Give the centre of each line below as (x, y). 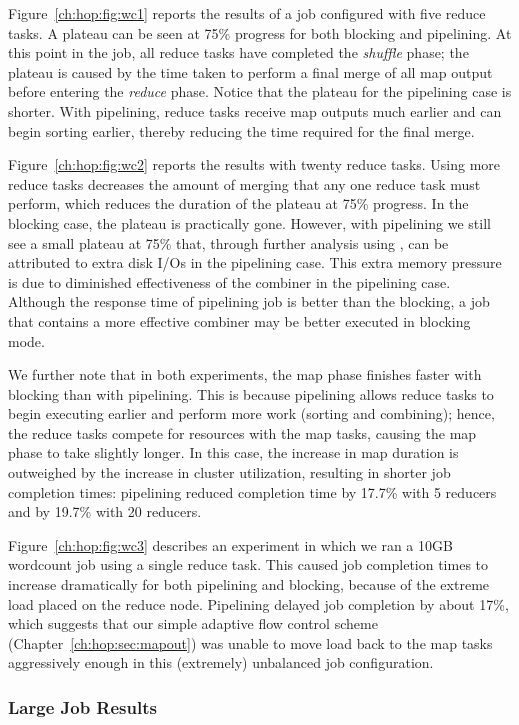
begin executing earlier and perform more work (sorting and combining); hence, (251, 413)
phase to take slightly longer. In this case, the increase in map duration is (233, 452)
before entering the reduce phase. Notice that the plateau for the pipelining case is (260, 91)
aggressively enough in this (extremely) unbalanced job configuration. (221, 662)
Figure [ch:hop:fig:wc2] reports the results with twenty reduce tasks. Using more (254, 164)
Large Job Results (82, 706)
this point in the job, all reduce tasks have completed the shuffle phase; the (238, 52)
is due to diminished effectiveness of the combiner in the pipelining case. (229, 281)
